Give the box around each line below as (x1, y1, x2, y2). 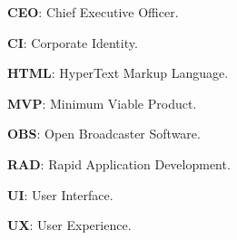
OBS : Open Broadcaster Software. (7, 124, 201, 143)
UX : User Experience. (7, 216, 132, 235)
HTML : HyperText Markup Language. (7, 63, 229, 82)
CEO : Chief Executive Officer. (7, 3, 179, 21)
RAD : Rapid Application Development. (7, 154, 231, 173)
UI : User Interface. (7, 185, 114, 204)
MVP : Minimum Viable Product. (7, 93, 197, 112)
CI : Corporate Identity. (7, 33, 138, 52)
